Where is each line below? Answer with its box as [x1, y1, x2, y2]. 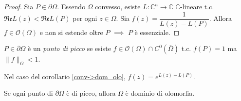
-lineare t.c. [180, 1, 214, 11]
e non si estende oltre [39, 27, 103, 37]
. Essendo [57, 1, 86, 11]
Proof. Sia [4, 1, 34, 11]
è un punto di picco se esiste [28, 43, 111, 53]
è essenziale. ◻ [134, 27, 180, 37]
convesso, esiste [95, 1, 141, 11]
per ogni [73, 13, 97, 23]
